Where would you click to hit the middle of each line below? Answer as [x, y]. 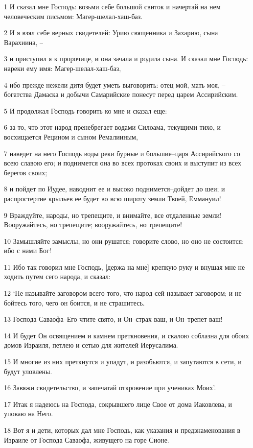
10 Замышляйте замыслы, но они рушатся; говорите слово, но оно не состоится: [124, 241]
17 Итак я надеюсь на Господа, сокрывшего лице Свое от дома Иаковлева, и [118, 404]
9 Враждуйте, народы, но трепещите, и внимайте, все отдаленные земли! [113, 215]
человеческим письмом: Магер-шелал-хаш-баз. [73, 16]
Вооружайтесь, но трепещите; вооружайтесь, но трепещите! [93, 224]
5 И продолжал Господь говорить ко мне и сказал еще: [86, 110]
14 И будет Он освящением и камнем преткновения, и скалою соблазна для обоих [126, 335]
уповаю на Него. [29, 413]
